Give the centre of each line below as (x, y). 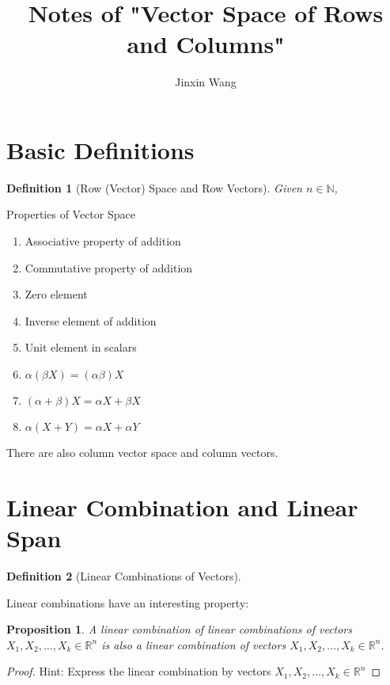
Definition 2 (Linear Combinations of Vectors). (124, 575)
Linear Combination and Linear (182, 506)
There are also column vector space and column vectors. (142, 452)
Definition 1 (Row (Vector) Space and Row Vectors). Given (154, 187)
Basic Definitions (100, 149)
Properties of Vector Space (71, 214)
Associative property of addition (103, 241)
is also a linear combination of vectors (194, 644)
